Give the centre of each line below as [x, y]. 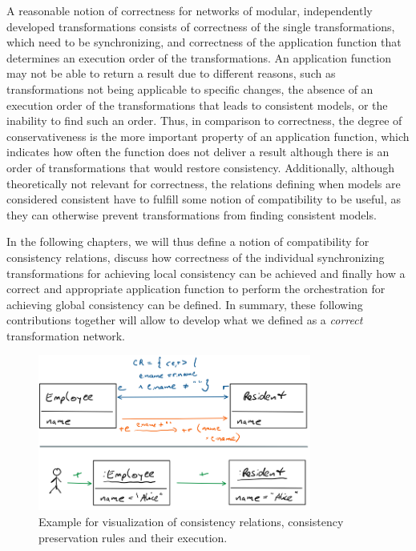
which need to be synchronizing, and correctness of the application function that [204, 42]
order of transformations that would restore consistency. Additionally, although [201, 167]
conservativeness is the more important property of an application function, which [208, 136]
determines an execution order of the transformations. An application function [199, 57]
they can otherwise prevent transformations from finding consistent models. [192, 214]
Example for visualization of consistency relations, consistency [191, 522]
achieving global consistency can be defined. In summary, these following [185, 304]
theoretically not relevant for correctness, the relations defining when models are [204, 183]
